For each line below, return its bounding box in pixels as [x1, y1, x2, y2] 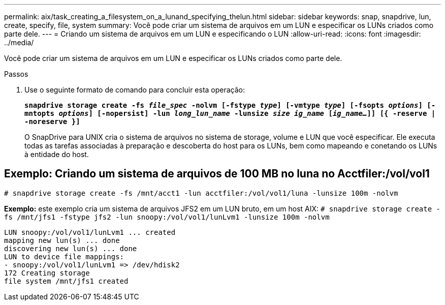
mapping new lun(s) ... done [4, 236, 120, 245]
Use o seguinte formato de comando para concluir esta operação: [24, 85, 245, 94]
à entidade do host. [24, 150, 89, 159]
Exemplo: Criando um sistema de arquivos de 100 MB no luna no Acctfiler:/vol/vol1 [4, 167, 430, 180]
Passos [4, 70, 28, 78]
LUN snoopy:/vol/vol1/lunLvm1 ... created [4, 228, 176, 236]
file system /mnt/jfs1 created [4, 277, 129, 285]
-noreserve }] [24, 117, 80, 126]
